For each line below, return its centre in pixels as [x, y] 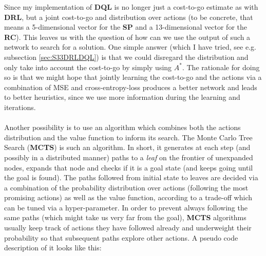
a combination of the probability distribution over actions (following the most [126, 187]
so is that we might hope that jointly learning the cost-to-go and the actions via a [133, 77]
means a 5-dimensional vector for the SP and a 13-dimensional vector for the [126, 27]
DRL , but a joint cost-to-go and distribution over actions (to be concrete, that [129, 17]
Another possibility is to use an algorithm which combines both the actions [122, 127]
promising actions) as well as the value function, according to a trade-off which [128, 197]
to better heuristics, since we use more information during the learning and [122, 97]
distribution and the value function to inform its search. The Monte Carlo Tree [128, 137]
